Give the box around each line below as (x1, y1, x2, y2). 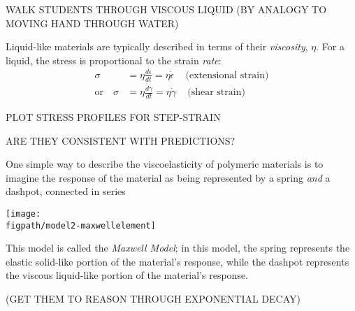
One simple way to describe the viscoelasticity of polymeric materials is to (6, 157, 324, 171)
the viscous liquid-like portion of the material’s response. (6, 268, 249, 282)
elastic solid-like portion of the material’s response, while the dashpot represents (6, 254, 349, 268)
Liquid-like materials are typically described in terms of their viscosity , (6, 39, 308, 54)
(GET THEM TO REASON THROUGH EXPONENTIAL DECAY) (6, 291, 300, 305)
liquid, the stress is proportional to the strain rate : (6, 52, 222, 67)
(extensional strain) (185, 70, 269, 80)
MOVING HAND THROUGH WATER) (6, 15, 179, 30)
